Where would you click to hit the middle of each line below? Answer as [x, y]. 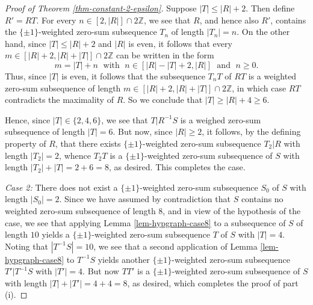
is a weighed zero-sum [221, 119]
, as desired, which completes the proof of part [213, 282]
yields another [124, 259]
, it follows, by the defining [251, 131]
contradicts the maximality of [59, 100]
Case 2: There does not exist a [61, 187]
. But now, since [143, 131]
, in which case [259, 88]
